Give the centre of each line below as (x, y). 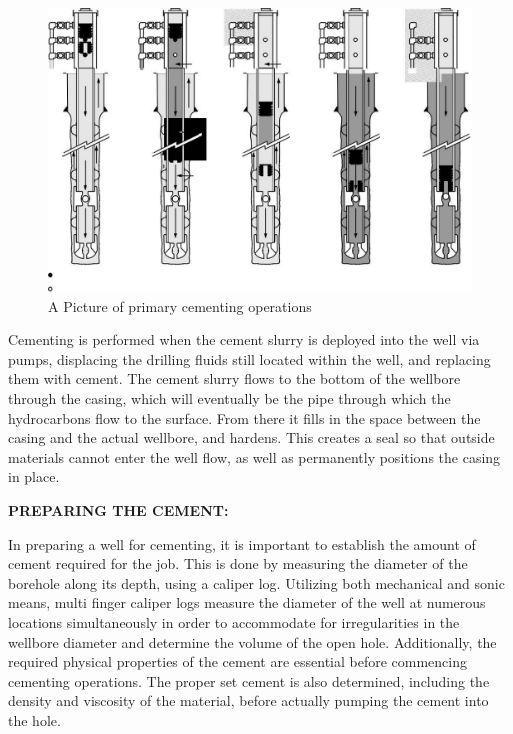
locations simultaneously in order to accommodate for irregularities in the (234, 621)
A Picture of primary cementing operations (180, 305)
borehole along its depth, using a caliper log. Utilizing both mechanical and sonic (256, 582)
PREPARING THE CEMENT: (118, 509)
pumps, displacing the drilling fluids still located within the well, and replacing (249, 358)
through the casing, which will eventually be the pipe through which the (229, 398)
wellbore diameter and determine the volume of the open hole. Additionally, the (252, 641)
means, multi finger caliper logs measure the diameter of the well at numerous (247, 602)
